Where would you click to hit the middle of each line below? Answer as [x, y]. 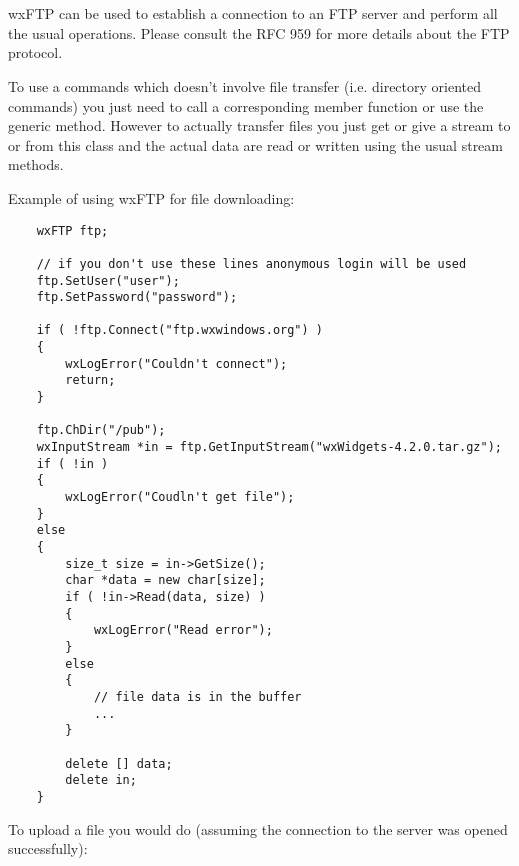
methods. [36, 164]
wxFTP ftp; [72, 230]
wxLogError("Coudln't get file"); [180, 497]
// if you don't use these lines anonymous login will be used [251, 263]
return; [90, 380]
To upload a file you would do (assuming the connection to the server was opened [258, 828]
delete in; [101, 780]
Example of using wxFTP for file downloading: [151, 197]
